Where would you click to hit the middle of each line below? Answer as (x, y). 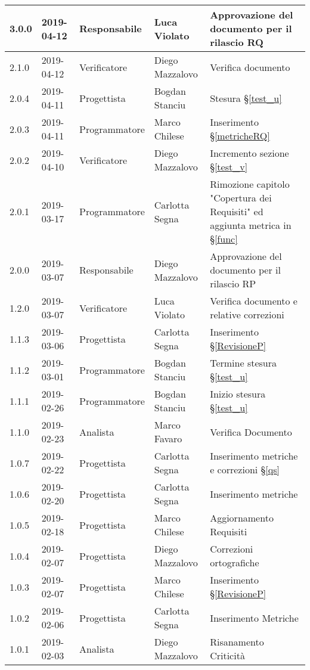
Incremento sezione (249, 153)
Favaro (168, 438)
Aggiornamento (242, 518)
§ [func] (224, 239)
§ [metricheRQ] (240, 136)
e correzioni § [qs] (245, 469)
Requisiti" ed (237, 211)
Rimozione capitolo (250, 184)
